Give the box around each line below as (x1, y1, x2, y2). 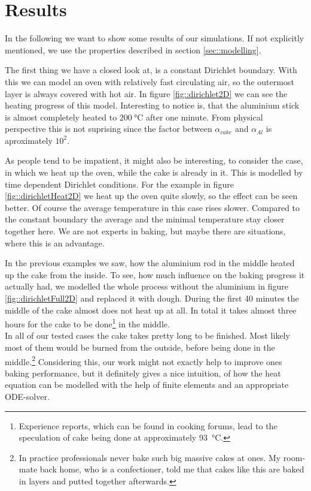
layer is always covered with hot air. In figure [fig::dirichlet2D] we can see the (5, 87, 288, 100)
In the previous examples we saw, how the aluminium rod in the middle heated (5, 257, 295, 269)
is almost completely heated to (5, 110, 117, 123)
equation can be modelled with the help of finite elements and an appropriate (5, 378, 289, 391)
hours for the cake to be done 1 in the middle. (5, 316, 170, 330)
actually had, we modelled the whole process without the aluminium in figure (5, 280, 288, 293)
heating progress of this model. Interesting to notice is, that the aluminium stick (5, 99, 300, 112)
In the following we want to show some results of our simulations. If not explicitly (5, 32, 304, 44)
